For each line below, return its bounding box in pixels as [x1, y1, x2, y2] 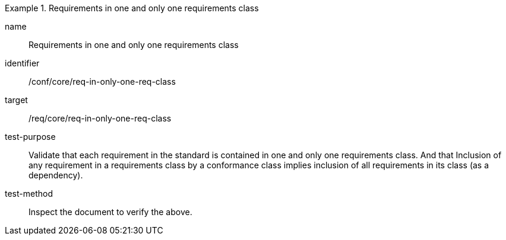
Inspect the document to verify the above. [29, 207, 192, 217]
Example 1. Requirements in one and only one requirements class [5, 3, 259, 13]
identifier [5, 58, 40, 68]
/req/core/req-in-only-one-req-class [29, 113, 172, 123]
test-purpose [5, 132, 56, 142]
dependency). [29, 170, 83, 180]
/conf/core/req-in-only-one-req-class [29, 76, 176, 87]
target [5, 95, 28, 105]
